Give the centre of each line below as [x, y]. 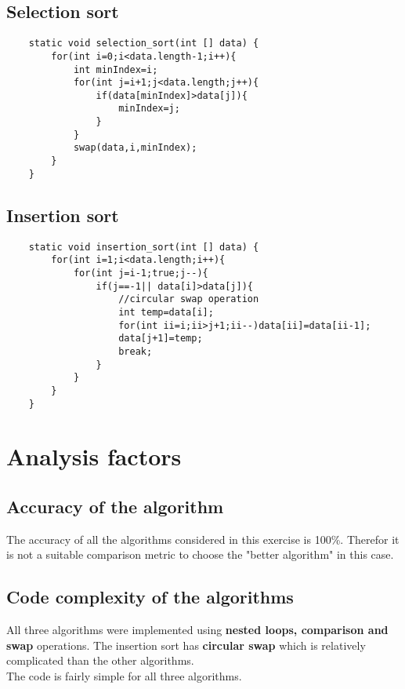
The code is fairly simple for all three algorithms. [124, 675]
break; [136, 351]
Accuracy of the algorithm [115, 506]
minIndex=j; [149, 109]
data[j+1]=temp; [161, 339]
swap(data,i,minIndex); [135, 148]
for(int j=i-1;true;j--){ [141, 273]
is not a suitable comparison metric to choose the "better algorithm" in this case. [200, 554]
